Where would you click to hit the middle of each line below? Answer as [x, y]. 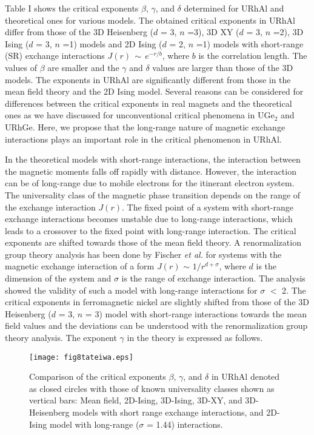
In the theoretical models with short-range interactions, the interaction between [153, 159]
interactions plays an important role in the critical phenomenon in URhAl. [143, 139]
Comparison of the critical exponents [98, 376]
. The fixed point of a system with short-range [208, 207]
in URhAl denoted [246, 376]
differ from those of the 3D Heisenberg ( [79, 32]
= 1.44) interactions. [185, 424]
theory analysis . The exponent [61, 338]
